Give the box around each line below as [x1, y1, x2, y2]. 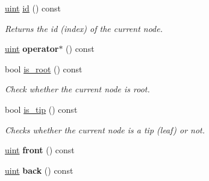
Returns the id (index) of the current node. [5, 22, 163, 34]
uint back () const [5, 164, 73, 176]
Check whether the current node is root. [5, 83, 150, 95]
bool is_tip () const [5, 103, 78, 115]
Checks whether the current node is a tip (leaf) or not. [5, 123, 205, 136]
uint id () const [5, 2, 61, 14]
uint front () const [5, 144, 75, 156]
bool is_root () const [5, 62, 83, 75]
